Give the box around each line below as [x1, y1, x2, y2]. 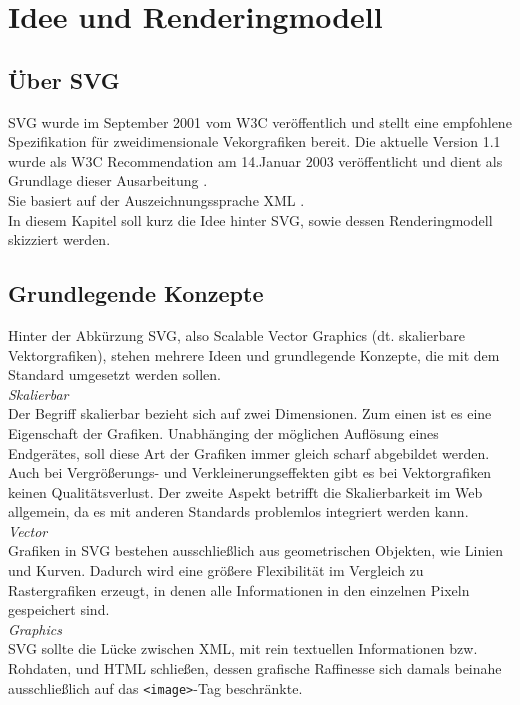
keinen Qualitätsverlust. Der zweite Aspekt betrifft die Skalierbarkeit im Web [8, 481, 483, 502]
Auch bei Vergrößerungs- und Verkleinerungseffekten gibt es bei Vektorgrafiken [8, 462, 492, 483]
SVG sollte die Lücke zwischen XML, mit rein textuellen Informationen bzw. [8, 638, 478, 659]
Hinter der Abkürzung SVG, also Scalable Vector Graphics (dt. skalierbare [8, 324, 465, 345]
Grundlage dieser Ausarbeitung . [8, 170, 208, 191]
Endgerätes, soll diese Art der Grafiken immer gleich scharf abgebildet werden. [8, 442, 490, 463]
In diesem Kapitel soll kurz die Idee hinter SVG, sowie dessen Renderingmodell [8, 209, 493, 230]
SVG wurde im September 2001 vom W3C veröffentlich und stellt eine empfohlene [8, 111, 512, 132]
